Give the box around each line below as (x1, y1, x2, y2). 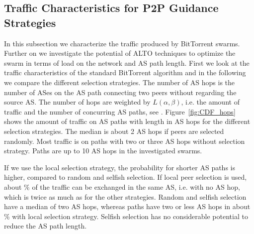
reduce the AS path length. (4, 221, 87, 231)
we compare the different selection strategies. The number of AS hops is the (4, 77, 235, 87)
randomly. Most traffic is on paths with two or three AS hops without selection (4, 135, 245, 146)
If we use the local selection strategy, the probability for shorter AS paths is (4, 162, 235, 172)
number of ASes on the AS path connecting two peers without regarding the (4, 87, 237, 97)
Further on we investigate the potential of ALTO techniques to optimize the (4, 48, 236, 58)
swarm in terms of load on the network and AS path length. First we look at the (4, 57, 250, 68)
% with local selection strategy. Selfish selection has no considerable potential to (4, 211, 248, 221)
